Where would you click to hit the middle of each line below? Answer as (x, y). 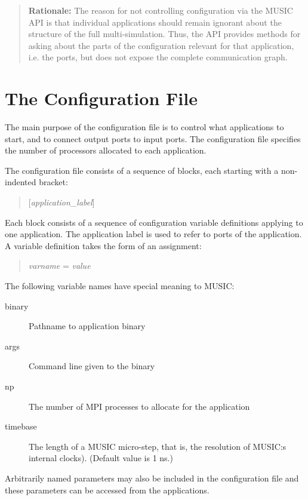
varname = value (59, 266)
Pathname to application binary (87, 326)
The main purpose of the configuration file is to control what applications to (144, 127)
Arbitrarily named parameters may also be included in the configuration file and (152, 478)
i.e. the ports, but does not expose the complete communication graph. (158, 57)
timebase (21, 426)
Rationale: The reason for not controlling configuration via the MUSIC (161, 10)
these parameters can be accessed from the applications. (107, 490)
